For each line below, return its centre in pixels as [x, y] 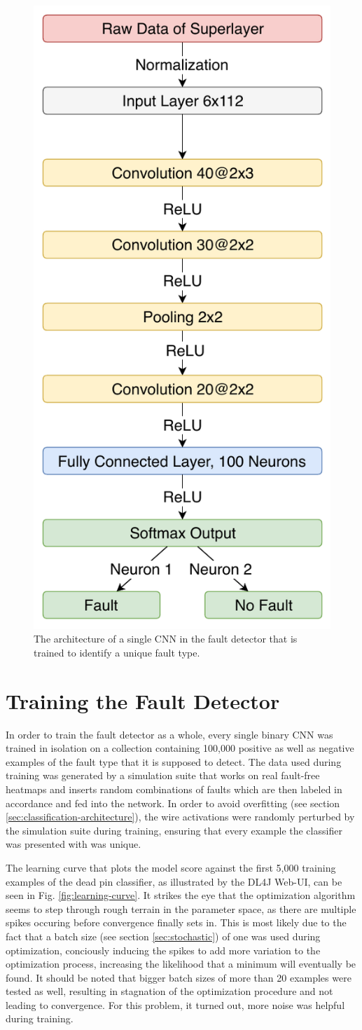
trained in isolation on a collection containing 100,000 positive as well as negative [180, 748]
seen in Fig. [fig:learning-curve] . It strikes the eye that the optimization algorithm [181, 895]
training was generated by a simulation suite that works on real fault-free [163, 775]
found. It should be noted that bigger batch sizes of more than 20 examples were [179, 977]
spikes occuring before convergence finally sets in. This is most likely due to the [176, 922]
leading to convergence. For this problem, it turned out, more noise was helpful [175, 1004]
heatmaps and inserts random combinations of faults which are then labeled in [174, 789]
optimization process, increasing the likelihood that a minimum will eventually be [181, 964]
